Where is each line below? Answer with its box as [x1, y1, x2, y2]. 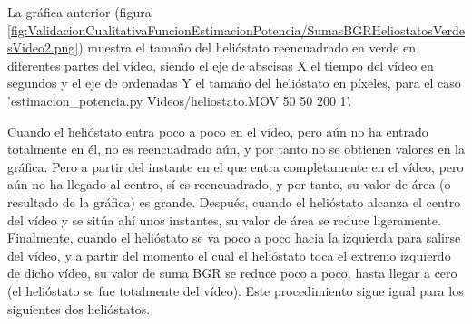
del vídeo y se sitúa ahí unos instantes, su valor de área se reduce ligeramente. [7, 210, 441, 229]
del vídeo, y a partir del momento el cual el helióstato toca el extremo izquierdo [7, 245, 451, 264]
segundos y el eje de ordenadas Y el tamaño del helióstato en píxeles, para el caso [7, 73, 461, 92]
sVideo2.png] [7, 38, 79, 57]
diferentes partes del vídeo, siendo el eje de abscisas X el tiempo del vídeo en [7, 55, 434, 74]
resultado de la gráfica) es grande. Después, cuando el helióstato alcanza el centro [7, 192, 461, 211]
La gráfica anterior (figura [7, 3, 152, 21]
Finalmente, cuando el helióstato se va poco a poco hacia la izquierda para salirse [7, 228, 461, 247]
